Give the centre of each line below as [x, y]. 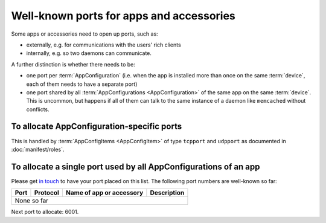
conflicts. [38, 109]
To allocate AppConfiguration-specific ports [97, 127]
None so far [31, 201]
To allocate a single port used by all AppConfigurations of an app [136, 166]
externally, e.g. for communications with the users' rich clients [104, 45]
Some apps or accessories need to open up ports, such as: [85, 34]
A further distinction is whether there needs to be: [73, 64]
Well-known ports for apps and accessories [123, 16]
